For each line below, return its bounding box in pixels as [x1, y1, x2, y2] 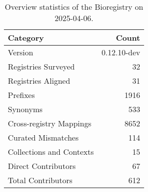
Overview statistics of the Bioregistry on [4, 1, 144, 12]
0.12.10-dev [101, 47, 140, 58]
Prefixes [8, 89, 35, 100]
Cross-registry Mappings [8, 118, 92, 129]
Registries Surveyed [8, 61, 75, 72]
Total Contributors [8, 174, 73, 186]
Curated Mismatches [8, 132, 79, 143]
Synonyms [8, 103, 43, 115]
